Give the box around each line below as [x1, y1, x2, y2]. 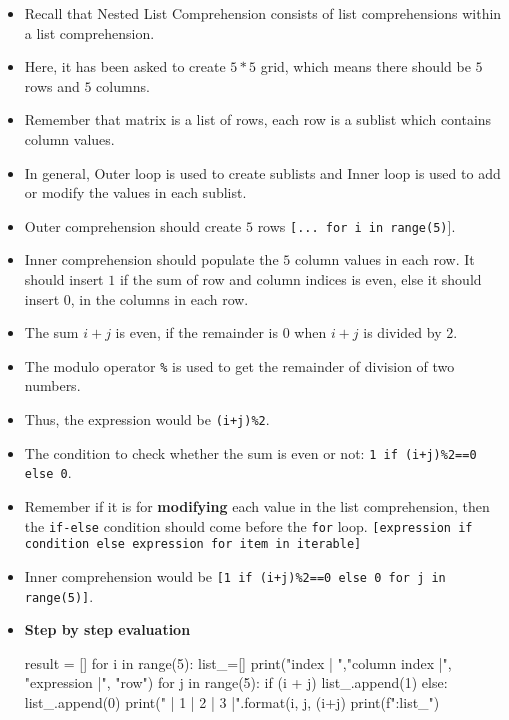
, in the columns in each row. [70, 288, 249, 309]
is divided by [363, 322, 442, 343]
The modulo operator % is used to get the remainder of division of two [24, 355, 455, 376]
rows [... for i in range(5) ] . [257, 215, 456, 236]
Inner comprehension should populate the [24, 249, 279, 270]
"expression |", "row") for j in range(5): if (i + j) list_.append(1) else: [24, 672, 448, 693]
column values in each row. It [294, 249, 475, 270]
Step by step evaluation [24, 619, 191, 640]
